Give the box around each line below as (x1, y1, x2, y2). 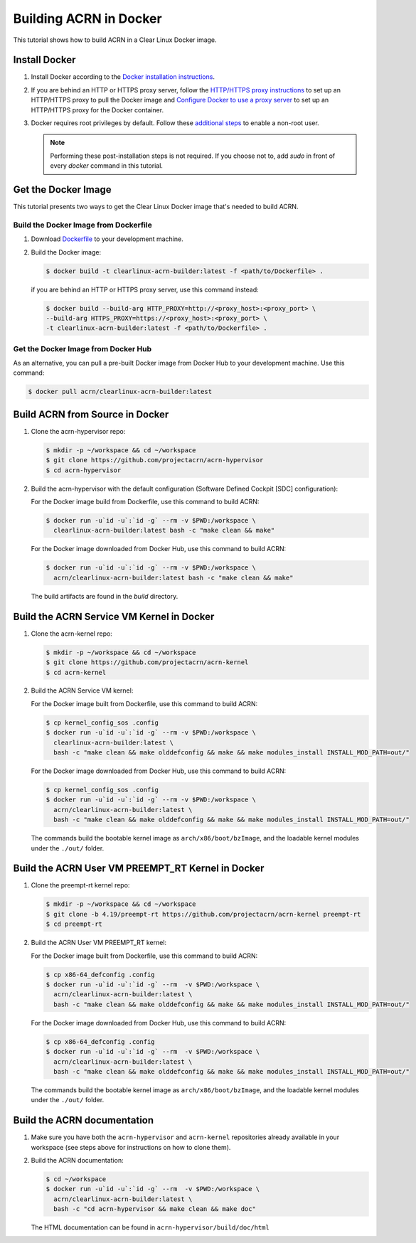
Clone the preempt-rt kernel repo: (31, 881, 130, 890)
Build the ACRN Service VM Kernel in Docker (13, 610, 215, 622)
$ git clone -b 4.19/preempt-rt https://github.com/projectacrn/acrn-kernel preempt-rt (46, 910, 361, 918)
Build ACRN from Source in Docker (13, 408, 169, 420)
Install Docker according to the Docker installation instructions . (31, 73, 215, 81)
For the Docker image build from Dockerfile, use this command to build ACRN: (31, 498, 260, 506)
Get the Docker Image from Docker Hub (13, 343, 152, 353)
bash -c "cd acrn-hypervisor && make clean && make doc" (53, 1205, 256, 1213)
